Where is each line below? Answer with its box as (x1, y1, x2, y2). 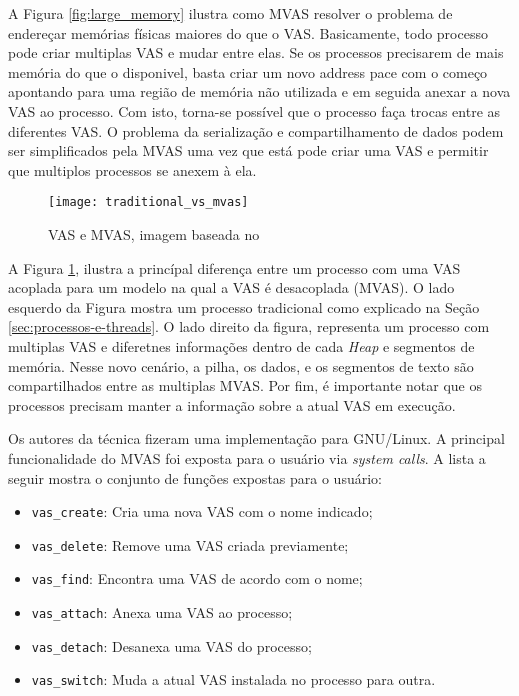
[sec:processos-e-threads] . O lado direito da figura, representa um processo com (8, 316, 490, 337)
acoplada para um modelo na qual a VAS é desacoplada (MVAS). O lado (8, 277, 455, 298)
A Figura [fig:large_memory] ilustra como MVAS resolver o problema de (8, 3, 453, 23)
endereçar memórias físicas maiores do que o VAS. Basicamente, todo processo (8, 22, 488, 43)
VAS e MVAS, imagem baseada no (48, 224, 260, 244)
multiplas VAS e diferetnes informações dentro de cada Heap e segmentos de (8, 335, 475, 356)
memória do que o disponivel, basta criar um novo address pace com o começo (8, 61, 488, 82)
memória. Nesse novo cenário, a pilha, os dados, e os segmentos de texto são (8, 355, 474, 376)
